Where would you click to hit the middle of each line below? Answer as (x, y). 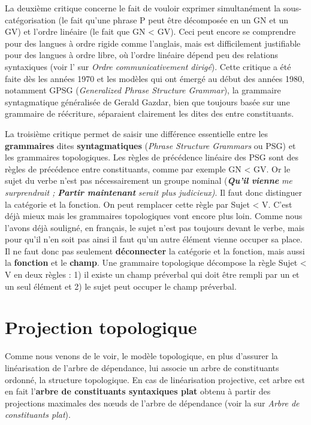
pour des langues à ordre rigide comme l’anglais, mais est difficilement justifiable (153, 43)
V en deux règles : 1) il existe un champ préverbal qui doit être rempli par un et (152, 274)
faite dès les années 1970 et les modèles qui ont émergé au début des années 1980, (155, 78)
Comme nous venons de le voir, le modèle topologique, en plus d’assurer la (141, 356)
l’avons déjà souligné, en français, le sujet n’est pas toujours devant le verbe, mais (155, 227)
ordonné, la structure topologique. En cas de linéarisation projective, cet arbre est (155, 379)
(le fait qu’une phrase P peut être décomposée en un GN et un (173, 19)
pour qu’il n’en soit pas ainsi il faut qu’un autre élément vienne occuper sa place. (154, 239)
